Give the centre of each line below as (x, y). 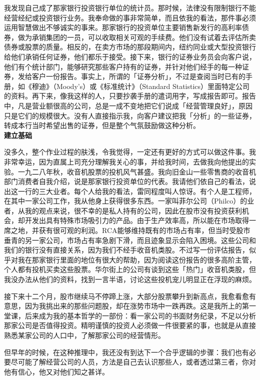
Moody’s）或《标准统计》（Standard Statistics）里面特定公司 (153, 86)
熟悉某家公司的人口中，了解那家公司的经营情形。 (84, 335)
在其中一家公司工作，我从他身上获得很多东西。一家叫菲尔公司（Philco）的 (126, 201)
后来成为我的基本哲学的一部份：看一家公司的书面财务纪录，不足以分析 (140, 315)
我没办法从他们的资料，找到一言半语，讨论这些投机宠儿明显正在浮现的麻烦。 (130, 279)
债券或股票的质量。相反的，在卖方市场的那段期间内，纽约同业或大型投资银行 (130, 47)
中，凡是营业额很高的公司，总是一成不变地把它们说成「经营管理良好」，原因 (128, 105)
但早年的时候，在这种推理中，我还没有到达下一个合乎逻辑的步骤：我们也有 (126, 352)
